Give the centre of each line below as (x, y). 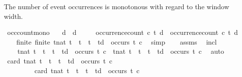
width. (13, 16)
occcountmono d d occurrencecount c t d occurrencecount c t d (122, 32)
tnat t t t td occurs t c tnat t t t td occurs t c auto (121, 51)
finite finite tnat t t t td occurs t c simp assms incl (116, 41)
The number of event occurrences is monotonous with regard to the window (117, 6)
